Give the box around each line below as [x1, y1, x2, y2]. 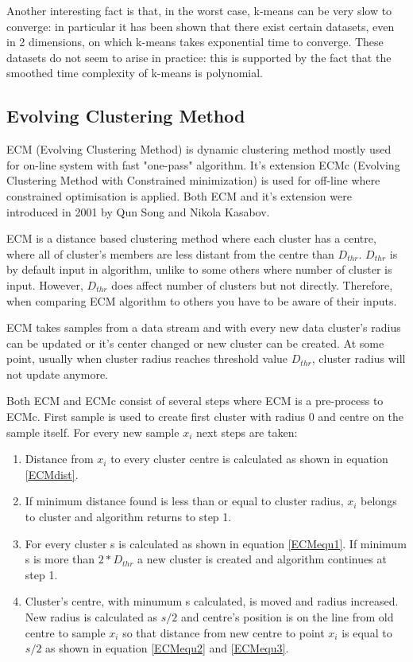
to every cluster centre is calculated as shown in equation [110, 450, 388, 467]
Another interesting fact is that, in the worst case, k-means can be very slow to [6, 2, 392, 18]
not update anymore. [6, 365, 109, 382]
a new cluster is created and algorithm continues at [137, 551, 387, 567]
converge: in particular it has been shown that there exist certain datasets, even [6, 18, 395, 34]
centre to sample [25, 624, 106, 641]
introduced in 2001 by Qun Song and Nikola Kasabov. [6, 203, 270, 220]
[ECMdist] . [25, 465, 79, 482]
